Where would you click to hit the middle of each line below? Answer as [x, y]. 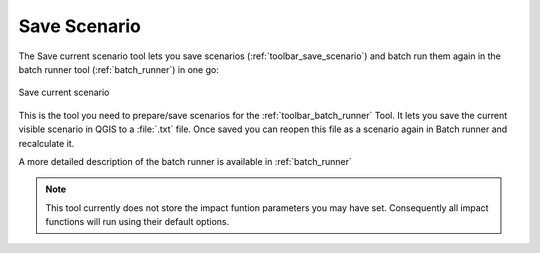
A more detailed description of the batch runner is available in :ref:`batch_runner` [185, 161]
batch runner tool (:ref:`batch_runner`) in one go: [118, 69]
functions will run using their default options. [137, 222]
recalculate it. [46, 143]
